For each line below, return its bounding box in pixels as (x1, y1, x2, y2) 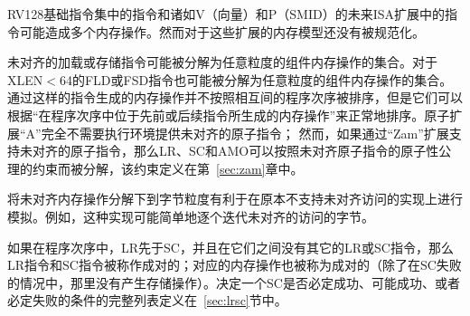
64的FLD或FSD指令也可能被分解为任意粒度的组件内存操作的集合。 (59, 70, 453, 89)
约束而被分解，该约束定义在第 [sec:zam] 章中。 (32, 158, 304, 177)
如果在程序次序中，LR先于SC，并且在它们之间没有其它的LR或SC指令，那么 (7, 237, 454, 256)
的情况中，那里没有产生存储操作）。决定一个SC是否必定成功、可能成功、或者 (7, 273, 460, 292)
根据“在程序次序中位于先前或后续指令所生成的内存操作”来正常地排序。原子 (7, 105, 450, 124)
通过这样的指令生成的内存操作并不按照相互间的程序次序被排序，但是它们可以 (7, 88, 463, 107)
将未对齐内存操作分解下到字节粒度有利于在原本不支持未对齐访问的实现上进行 (7, 189, 463, 208)
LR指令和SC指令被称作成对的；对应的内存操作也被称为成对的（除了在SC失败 (7, 255, 462, 274)
